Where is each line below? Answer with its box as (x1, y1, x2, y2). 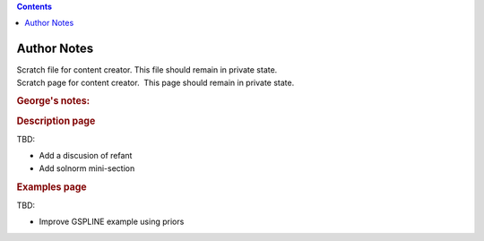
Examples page (16, 180, 87, 193)
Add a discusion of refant (39, 151, 133, 161)
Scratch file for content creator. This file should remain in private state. (16, 65, 278, 75)
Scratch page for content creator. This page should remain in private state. (16, 77, 295, 88)
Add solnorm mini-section (39, 162, 135, 174)
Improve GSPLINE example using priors (39, 216, 185, 228)
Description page (16, 115, 96, 127)
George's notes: (16, 95, 91, 108)
